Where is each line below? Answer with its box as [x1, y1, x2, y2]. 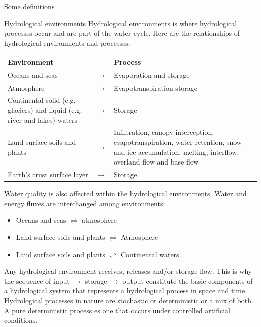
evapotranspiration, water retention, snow [113, 137, 242, 147]
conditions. [4, 315, 38, 325]
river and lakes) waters [8, 114, 78, 125]
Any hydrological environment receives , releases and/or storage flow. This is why [4, 266, 252, 276]
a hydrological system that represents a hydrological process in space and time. [4, 285, 247, 296]
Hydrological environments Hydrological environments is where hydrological [4, 18, 237, 28]
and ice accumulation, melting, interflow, [113, 146, 239, 157]
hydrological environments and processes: [4, 37, 130, 48]
